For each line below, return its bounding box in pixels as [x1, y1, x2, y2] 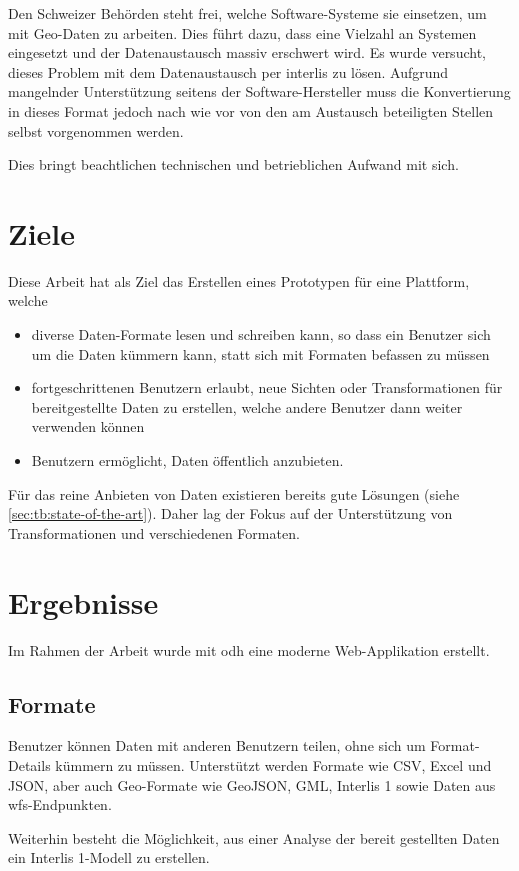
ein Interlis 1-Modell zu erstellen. [8, 847, 210, 868]
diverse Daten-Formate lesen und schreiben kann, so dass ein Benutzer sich [31, 324, 491, 345]
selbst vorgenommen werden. [8, 120, 184, 141]
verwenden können [31, 416, 145, 437]
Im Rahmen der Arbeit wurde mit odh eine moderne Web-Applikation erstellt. [8, 639, 490, 660]
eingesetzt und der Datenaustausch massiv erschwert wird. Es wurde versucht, [8, 42, 486, 63]
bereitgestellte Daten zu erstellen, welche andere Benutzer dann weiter [31, 396, 463, 417]
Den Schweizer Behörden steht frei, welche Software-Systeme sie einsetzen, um [8, 3, 487, 23]
